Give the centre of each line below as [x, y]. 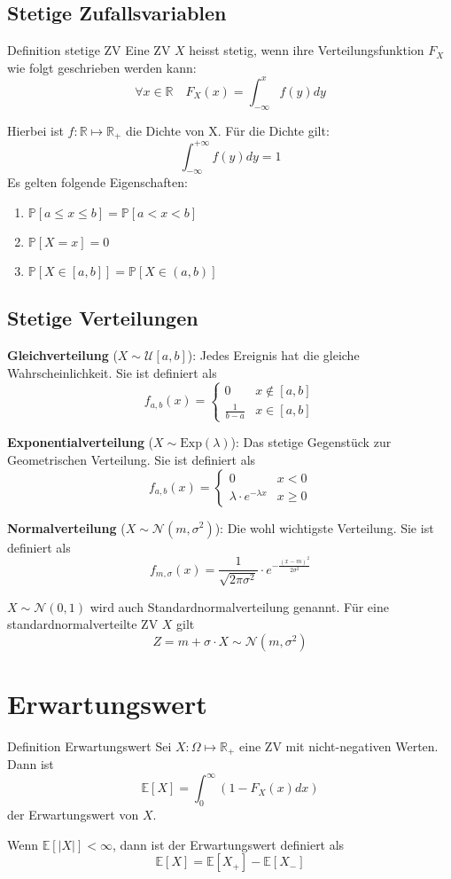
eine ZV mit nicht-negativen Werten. [339, 746]
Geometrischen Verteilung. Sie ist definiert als [132, 459]
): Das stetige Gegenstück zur [311, 442]
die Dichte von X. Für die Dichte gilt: [228, 130]
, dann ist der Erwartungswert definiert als [228, 844]
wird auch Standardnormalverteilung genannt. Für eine [239, 606]
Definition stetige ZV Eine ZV [89, 50]
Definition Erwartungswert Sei [89, 746]
